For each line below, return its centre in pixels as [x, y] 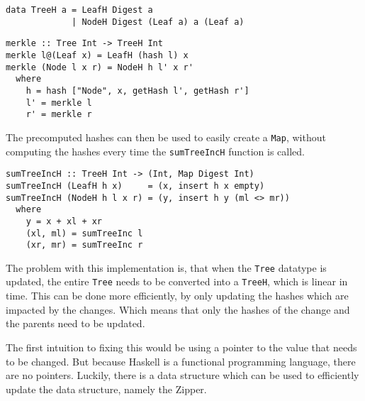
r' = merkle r [59, 115]
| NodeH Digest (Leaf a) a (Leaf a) [158, 22]
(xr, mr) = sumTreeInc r [84, 245]
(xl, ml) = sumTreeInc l [84, 233]
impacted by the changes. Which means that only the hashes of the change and [178, 309]
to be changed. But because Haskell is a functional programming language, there [181, 361]
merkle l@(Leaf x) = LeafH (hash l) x [97, 55]
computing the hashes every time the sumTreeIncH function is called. [156, 151]
